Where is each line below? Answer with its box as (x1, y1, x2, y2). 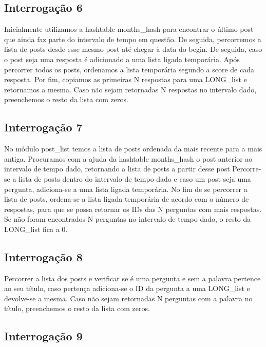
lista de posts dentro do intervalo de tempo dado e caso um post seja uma (18, 173, 251, 184)
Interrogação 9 (4, 328, 83, 344)
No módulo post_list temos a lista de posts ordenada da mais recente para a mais (4, 143, 262, 154)
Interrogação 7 (4, 119, 83, 135)
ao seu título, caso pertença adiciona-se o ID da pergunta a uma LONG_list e (4, 283, 250, 294)
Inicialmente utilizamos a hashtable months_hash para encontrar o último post (4, 24, 254, 34)
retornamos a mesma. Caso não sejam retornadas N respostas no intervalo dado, (4, 84, 257, 94)
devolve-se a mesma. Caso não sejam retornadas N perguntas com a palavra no (4, 293, 253, 303)
